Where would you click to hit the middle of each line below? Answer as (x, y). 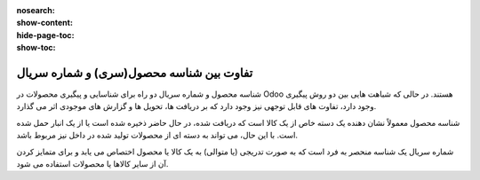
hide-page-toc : (45, 35)
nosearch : (36, 10)
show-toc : (36, 48)
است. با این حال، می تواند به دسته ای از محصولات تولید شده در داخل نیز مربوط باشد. (157, 135)
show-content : (44, 23)
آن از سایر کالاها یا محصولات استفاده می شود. (92, 164)
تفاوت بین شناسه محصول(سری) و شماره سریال (135, 72)
